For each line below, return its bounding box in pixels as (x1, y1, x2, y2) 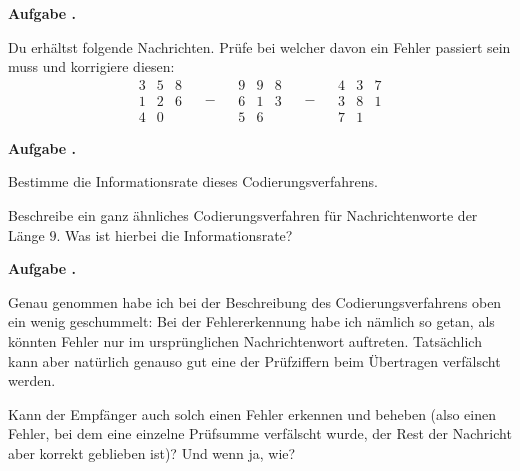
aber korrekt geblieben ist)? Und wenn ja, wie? (8, 443, 296, 463)
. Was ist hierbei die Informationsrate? (56, 224, 293, 245)
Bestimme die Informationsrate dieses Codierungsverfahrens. (8, 171, 378, 192)
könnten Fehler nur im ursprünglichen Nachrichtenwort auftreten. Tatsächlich (8, 331, 482, 352)
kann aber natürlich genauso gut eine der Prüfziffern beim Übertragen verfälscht (8, 350, 501, 371)
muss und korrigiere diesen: (8, 56, 175, 77)
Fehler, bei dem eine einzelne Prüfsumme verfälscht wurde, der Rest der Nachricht (8, 423, 512, 444)
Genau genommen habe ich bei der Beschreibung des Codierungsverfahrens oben (8, 291, 502, 312)
